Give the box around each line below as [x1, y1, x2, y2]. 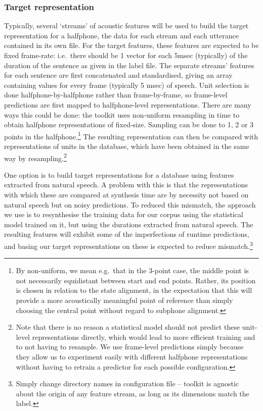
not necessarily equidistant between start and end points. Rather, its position [16, 275, 256, 285]
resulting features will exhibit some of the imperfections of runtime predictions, [4, 229, 249, 239]
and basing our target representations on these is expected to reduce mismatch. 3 [4, 239, 253, 251]
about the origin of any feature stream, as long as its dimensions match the [16, 388, 249, 398]
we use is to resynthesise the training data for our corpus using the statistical [4, 209, 243, 220]
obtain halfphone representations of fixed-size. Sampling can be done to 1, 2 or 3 [4, 119, 254, 130]
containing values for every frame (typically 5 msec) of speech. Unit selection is [4, 79, 249, 90]
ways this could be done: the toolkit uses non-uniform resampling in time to [4, 109, 240, 120]
